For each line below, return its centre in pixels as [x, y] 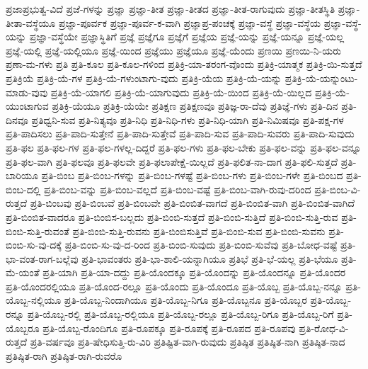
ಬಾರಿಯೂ [22, 175]
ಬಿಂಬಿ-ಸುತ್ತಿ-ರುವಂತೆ [38, 231]
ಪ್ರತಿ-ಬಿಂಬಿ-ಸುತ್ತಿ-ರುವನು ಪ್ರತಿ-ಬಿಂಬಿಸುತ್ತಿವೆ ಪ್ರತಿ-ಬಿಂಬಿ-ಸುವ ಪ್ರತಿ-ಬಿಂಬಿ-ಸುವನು [199, 231]
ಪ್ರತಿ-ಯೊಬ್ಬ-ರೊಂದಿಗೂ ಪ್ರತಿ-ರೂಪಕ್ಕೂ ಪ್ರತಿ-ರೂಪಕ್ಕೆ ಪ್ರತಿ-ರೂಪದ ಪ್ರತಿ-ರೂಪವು [169, 328]
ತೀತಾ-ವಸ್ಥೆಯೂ [31, 22]
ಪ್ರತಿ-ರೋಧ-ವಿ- [324, 328]
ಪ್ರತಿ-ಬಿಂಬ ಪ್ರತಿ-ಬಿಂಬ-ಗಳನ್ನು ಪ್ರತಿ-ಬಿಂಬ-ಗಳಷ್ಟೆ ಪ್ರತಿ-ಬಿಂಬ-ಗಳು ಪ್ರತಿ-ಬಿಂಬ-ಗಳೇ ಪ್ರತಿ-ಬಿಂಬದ [192, 175]
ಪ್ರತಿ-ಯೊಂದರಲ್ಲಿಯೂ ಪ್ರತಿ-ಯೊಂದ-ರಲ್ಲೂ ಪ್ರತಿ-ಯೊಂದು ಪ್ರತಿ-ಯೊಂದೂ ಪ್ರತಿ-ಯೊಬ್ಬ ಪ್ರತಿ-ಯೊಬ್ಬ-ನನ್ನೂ [174, 286]
